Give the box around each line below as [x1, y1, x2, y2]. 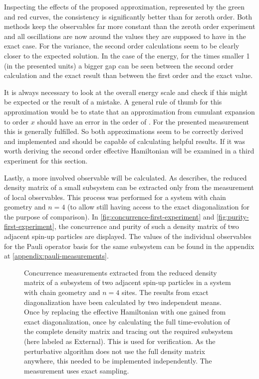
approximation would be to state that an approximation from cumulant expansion [4, 106, 255, 116]
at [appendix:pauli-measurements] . [4, 250, 109, 261]
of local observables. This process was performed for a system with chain [4, 191, 226, 202]
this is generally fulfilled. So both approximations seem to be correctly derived [4, 126, 244, 136]
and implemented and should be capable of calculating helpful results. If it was [4, 135, 245, 146]
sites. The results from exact [121, 287, 209, 297]
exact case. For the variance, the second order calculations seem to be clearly [4, 40, 240, 51]
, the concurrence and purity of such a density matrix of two [54, 221, 239, 231]
